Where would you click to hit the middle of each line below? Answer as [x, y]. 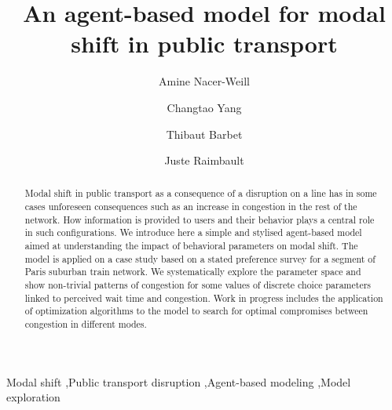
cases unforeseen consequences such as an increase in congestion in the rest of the [191, 207]
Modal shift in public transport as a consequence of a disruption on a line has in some [201, 193]
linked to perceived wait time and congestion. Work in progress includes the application [204, 298]
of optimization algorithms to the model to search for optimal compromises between [196, 311]
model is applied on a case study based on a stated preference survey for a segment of [200, 258]
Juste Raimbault [204, 160]
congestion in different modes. [86, 324]
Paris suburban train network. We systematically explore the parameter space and [193, 272]
